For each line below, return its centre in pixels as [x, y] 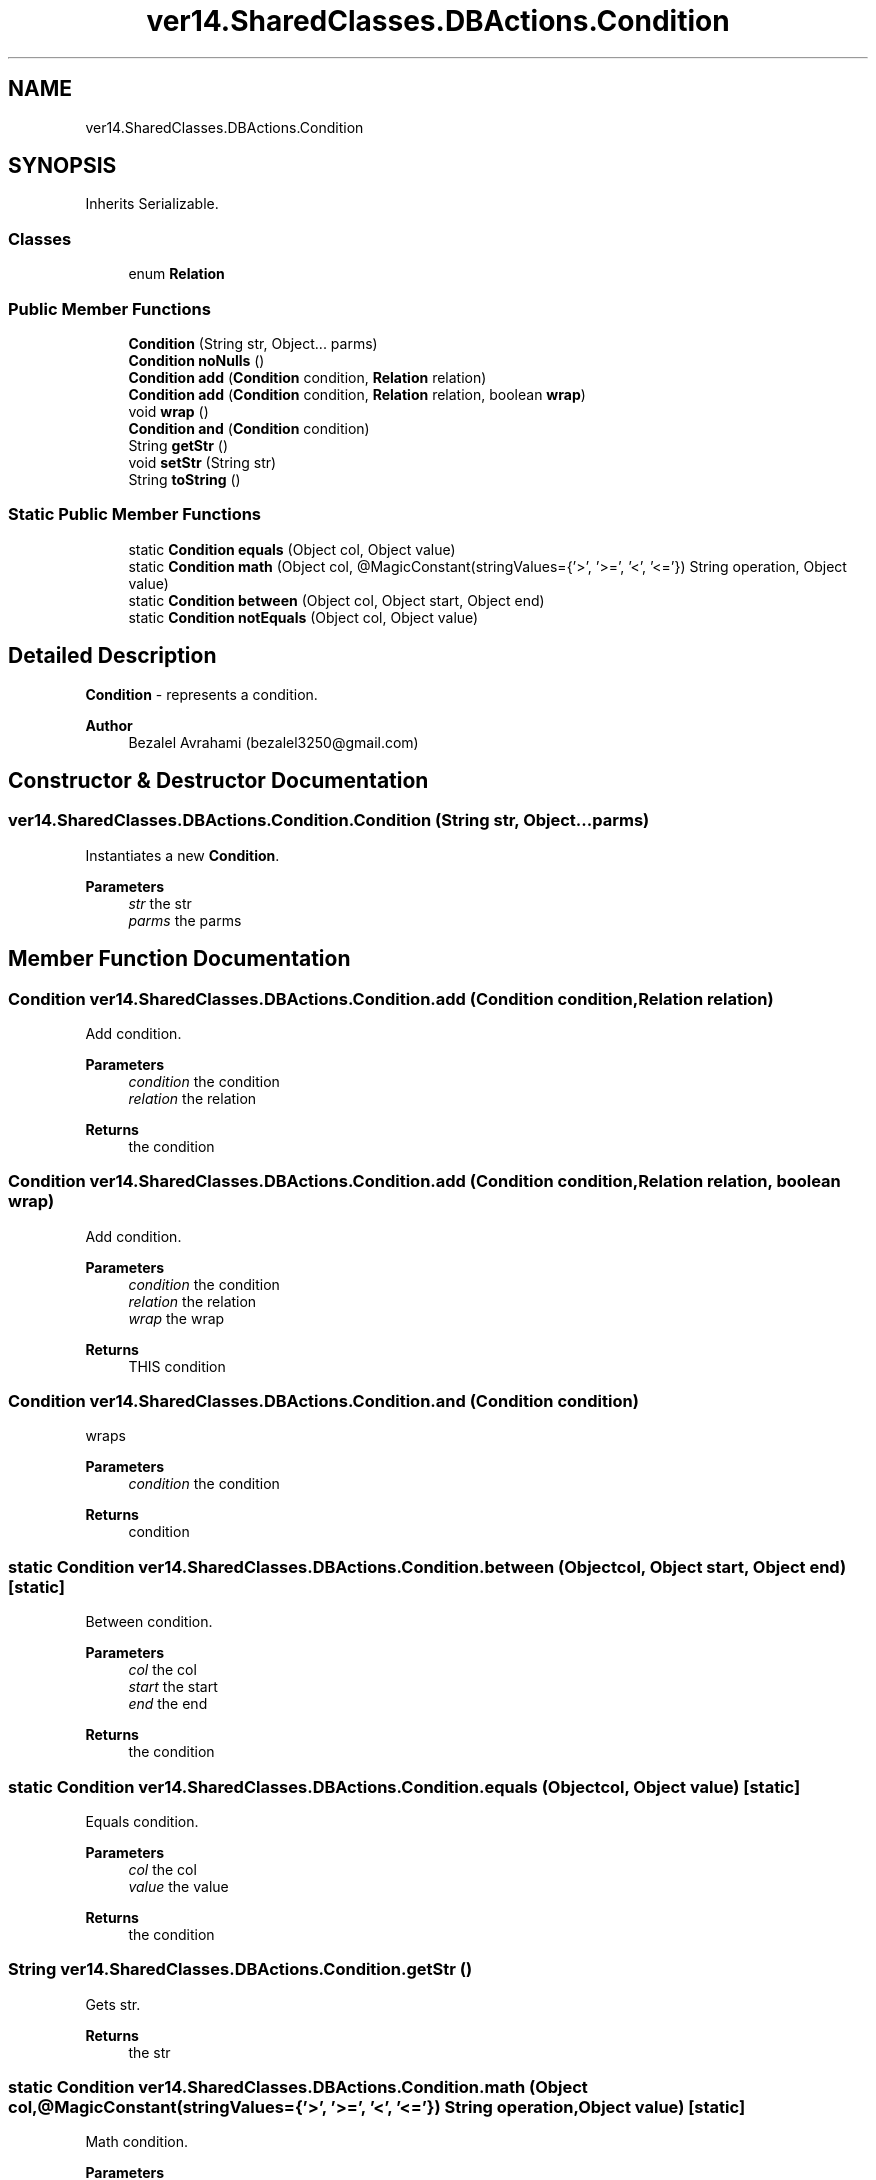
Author [109, 725]
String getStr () [178, 445]
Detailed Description [112, 656]
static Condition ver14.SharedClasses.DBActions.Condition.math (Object [298, 2087]
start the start [173, 1687]
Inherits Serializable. [152, 204]
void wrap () [168, 411]
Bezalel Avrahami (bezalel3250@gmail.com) [273, 742]
